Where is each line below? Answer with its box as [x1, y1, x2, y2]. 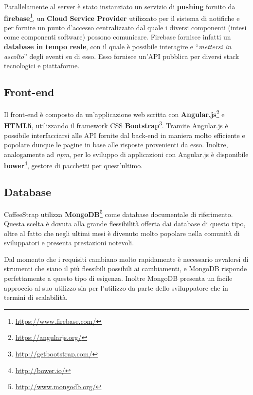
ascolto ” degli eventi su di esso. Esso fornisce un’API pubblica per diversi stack [4, 51, 239, 61]
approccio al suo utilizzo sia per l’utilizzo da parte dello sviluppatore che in [4, 282, 228, 293]
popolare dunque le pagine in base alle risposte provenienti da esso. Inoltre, [4, 139, 228, 150]
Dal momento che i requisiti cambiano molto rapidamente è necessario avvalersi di [4, 254, 249, 264]
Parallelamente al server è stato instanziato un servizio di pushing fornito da [4, 1, 235, 11]
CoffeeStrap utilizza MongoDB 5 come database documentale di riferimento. [4, 207, 233, 219]
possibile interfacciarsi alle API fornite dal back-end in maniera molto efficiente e [4, 130, 245, 140]
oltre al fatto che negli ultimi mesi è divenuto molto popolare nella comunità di [4, 228, 240, 238]
